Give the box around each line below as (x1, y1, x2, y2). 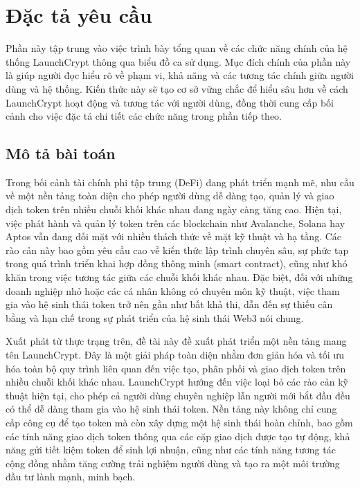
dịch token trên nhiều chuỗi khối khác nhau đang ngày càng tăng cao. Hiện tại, (6, 202, 342, 217)
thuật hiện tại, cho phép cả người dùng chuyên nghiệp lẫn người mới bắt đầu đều (6, 388, 350, 402)
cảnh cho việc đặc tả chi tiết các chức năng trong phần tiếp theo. (6, 109, 282, 123)
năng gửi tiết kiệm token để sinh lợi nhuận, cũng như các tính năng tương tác (6, 442, 336, 457)
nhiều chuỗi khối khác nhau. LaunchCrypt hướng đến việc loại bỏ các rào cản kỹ (6, 374, 348, 389)
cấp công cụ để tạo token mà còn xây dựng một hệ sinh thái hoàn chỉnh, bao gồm (6, 415, 353, 429)
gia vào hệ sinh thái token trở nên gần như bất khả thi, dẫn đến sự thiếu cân (6, 297, 333, 311)
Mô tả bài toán (6, 143, 116, 164)
